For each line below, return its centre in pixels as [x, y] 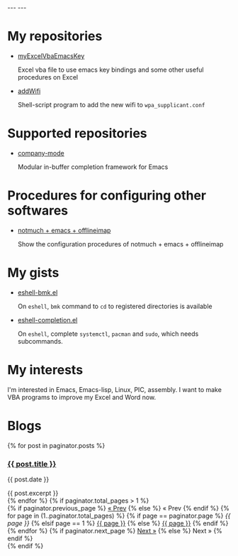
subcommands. [40, 341]
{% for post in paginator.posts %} [56, 445]
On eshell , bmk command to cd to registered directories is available [115, 306]
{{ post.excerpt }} [33, 493]
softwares [38, 211]
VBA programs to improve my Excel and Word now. [82, 397]
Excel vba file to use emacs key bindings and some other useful [110, 70]
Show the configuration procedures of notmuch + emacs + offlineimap [120, 244]
